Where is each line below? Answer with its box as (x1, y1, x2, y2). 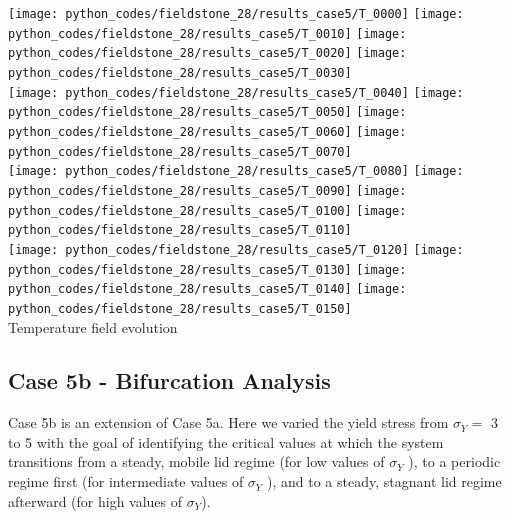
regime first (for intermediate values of (8, 471, 244, 492)
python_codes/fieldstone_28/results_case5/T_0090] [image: (8, 183, 407, 198)
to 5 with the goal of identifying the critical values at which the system (8, 431, 444, 452)
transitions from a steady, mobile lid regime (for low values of (8, 451, 385, 472)
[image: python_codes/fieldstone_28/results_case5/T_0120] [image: (8, 242, 464, 257)
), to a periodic (408, 451, 501, 472)
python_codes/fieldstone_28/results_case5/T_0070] (8, 144, 352, 159)
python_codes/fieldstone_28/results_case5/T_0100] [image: (8, 203, 407, 218)
